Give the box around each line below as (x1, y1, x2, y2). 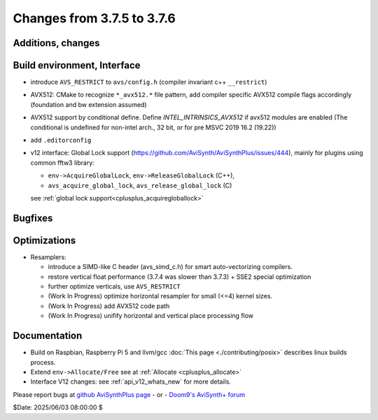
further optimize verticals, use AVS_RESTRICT (48, 282, 181, 291)
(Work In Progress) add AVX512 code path (48, 301, 170, 310)
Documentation (13, 330, 83, 342)
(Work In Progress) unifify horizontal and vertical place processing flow (48, 312, 254, 320)
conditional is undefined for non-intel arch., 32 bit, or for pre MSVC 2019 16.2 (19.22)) (30, 123, 276, 131)
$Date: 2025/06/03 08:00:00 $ (13, 403, 103, 412)
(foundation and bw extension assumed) (30, 100, 147, 108)
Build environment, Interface (13, 59, 141, 71)
